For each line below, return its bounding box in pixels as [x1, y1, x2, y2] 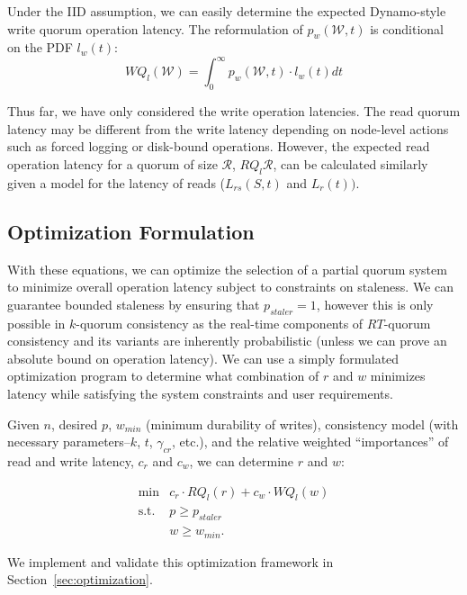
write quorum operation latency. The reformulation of [7, 19, 303, 38]
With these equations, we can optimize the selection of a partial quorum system [7, 259, 447, 278]
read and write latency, [7, 452, 134, 470]
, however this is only [316, 294, 434, 313]
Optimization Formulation [7, 217, 255, 245]
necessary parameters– [7, 432, 130, 451]
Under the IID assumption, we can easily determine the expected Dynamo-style [7, 2, 446, 20]
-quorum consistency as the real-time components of [76, 313, 364, 332]
